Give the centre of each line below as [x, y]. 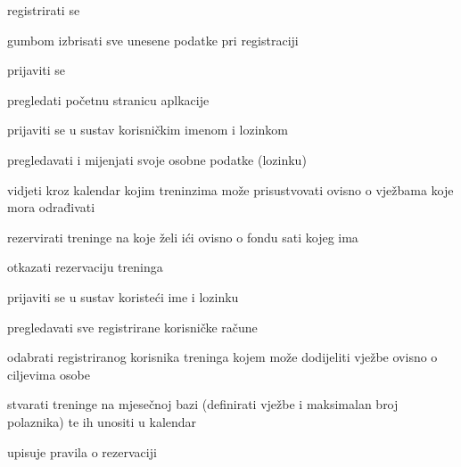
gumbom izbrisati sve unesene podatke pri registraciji [153, 40]
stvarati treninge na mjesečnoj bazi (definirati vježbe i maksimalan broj [203, 404]
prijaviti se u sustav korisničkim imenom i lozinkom [148, 130]
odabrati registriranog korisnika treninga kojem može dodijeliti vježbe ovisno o [222, 357]
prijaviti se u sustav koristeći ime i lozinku [123, 296]
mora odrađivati [51, 207]
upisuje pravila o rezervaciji [82, 451]
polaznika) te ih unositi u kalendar [102, 421]
